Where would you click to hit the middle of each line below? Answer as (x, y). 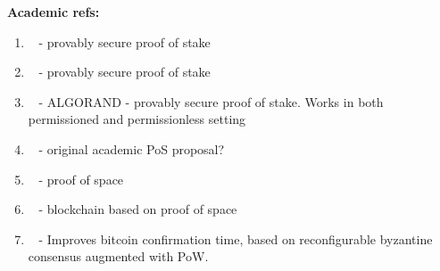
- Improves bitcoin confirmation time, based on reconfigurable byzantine (236, 238)
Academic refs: (54, 12)
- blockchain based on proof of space (138, 209)
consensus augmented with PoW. (118, 256)
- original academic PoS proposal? (132, 148)
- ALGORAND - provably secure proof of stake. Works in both (211, 101)
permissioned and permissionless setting (137, 119)
